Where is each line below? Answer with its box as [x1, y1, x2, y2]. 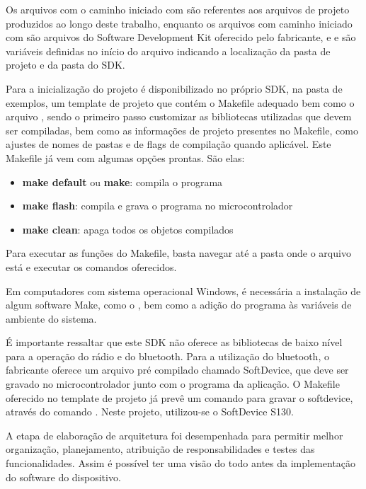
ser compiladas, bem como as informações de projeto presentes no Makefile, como [6, 122, 358, 137]
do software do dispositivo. [6, 469, 121, 484]
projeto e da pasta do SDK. [6, 57, 125, 72]
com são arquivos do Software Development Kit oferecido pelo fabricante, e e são [6, 30, 356, 45]
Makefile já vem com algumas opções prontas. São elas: [6, 150, 245, 165]
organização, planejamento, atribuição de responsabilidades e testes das [6, 442, 315, 456]
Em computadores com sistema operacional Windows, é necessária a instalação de [6, 283, 361, 298]
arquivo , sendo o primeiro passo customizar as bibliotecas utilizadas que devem [6, 109, 352, 124]
